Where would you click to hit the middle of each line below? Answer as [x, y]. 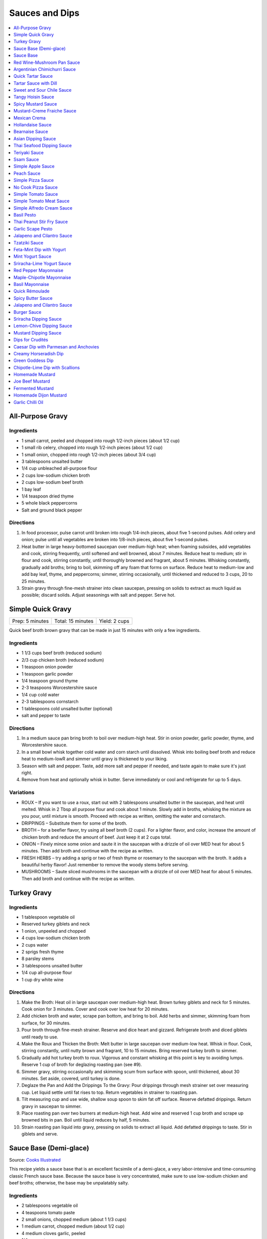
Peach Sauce [27, 173]
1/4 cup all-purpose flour [47, 973]
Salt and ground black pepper [52, 510]
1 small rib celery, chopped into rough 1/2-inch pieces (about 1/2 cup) [92, 448]
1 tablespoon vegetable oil [48, 917]
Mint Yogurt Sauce [32, 256]
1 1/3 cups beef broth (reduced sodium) [62, 653]
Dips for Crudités [31, 340]
